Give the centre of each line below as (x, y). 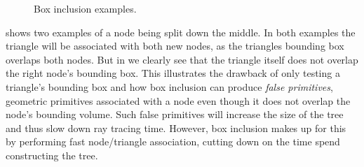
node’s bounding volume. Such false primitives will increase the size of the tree (175, 114)
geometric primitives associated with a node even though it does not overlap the (178, 100)
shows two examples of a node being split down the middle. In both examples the (181, 32)
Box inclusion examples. (85, 8)
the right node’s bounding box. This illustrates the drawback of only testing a (173, 73)
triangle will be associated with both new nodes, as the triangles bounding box (175, 46)
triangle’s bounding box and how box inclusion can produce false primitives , (169, 86)
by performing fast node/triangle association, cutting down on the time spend (173, 141)
